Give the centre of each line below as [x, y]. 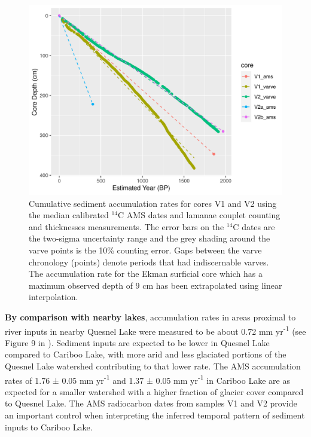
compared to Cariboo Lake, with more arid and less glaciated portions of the [146, 354]
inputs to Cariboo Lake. [49, 427]
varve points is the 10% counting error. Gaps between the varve [145, 250]
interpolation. [54, 297]
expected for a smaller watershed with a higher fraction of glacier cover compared [154, 391]
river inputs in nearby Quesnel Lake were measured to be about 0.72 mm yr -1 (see [155, 330]
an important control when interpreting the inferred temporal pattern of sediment [155, 415]
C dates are [254, 226]
